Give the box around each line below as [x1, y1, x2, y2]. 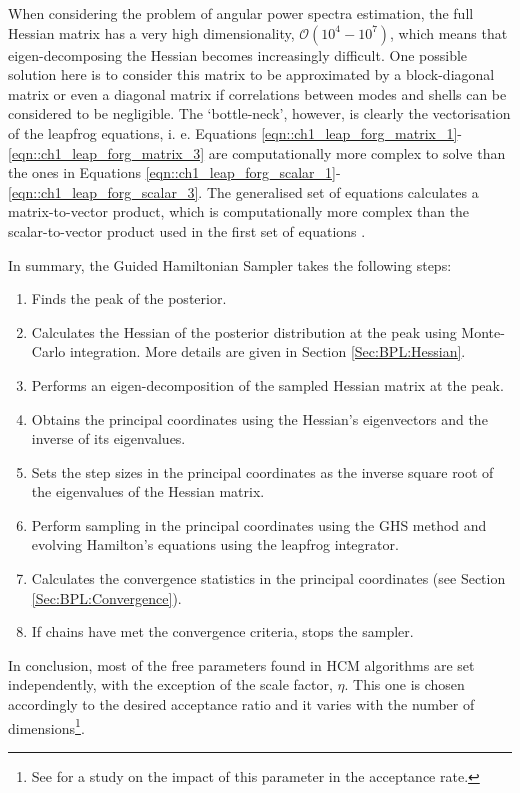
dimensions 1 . [8, 714, 85, 738]
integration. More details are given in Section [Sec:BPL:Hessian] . [69, 341, 466, 362]
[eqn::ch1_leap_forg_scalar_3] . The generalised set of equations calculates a [8, 181, 479, 202]
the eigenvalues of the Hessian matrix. [31, 481, 265, 502]
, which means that [390, 22, 508, 43]
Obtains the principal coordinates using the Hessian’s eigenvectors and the [31, 408, 488, 429]
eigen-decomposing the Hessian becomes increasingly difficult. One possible [8, 44, 468, 65]
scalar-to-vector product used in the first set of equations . [8, 220, 366, 241]
